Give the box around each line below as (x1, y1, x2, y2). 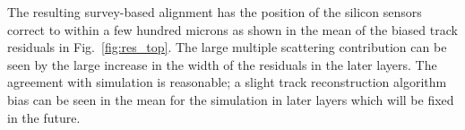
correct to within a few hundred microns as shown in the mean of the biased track (7, 20, 458, 39)
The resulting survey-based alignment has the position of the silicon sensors (7, 3, 422, 21)
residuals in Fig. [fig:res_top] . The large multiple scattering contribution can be (7, 38, 447, 56)
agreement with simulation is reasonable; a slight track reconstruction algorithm (7, 73, 447, 91)
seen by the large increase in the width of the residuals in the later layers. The (7, 55, 437, 74)
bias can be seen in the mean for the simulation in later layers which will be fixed (7, 90, 454, 108)
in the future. (7, 108, 81, 126)
